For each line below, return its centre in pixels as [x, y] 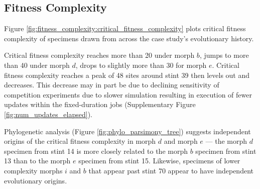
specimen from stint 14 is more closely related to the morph [96, 151]
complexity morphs [33, 170]
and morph [181, 141]
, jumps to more [224, 55]
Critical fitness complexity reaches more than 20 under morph [99, 55]
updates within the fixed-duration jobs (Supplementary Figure [100, 104]
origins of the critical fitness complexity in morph [80, 141]
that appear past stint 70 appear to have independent [171, 170]
